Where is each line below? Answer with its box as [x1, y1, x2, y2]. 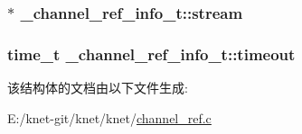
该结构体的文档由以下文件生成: [7, 78, 188, 97]
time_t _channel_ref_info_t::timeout [7, 42, 296, 65]
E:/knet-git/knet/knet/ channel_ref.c [7, 108, 212, 127]
